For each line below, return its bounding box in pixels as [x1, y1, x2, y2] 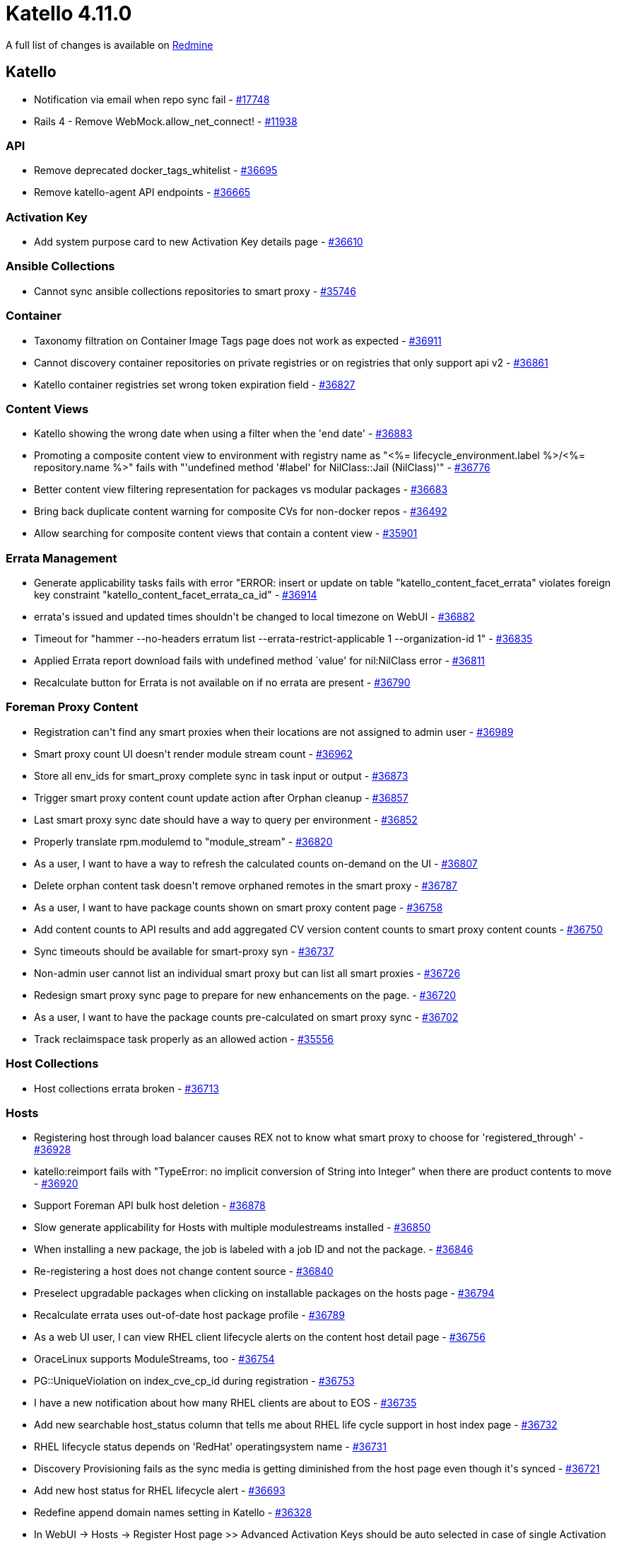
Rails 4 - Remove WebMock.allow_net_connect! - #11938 [34, 115, 298, 127]
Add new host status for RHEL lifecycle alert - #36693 [34, 1484, 286, 1497]
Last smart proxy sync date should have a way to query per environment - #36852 [34, 813, 418, 826]
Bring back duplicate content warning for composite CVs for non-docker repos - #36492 [34, 505, 447, 518]
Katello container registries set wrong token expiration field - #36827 [34, 378, 355, 391]
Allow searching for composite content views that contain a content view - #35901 [34, 527, 418, 540]
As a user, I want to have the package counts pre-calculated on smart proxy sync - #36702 [34, 1010, 459, 1023]
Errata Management [6, 550, 117, 565]
